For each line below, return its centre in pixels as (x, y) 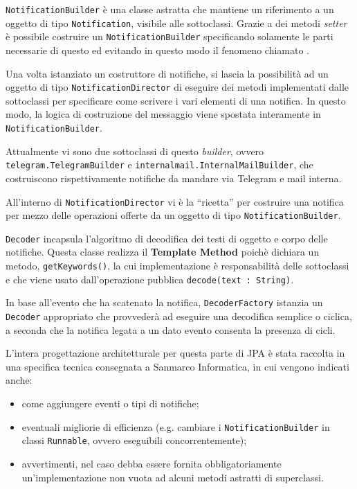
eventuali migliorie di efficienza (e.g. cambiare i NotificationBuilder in (176, 426)
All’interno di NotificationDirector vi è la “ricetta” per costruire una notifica (175, 201)
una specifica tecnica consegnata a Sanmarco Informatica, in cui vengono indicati (177, 366)
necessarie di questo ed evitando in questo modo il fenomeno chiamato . (157, 50)
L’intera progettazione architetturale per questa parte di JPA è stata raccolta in (175, 353)
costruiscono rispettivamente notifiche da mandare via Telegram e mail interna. (174, 178)
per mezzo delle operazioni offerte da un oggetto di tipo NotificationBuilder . (173, 215)
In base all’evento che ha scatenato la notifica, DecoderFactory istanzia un (164, 302)
